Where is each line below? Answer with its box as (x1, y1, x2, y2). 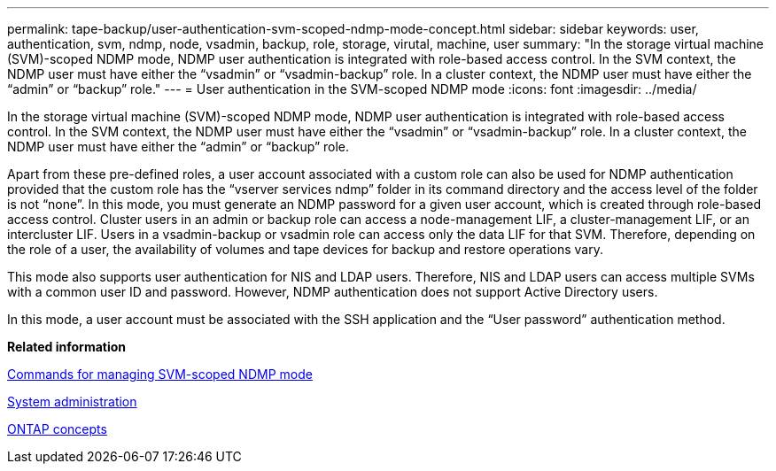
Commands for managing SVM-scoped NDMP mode (7, 367, 313, 382)
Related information (7, 339, 127, 354)
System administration (7, 394, 137, 409)
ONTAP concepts (7, 421, 107, 436)
